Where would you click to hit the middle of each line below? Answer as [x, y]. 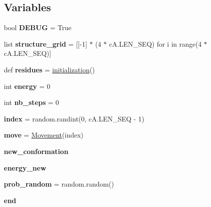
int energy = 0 [27, 86]
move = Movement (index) [44, 135]
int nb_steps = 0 [32, 102]
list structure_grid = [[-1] [46, 43]
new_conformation [36, 151]
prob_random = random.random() [59, 184]
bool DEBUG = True [38, 27]
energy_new [25, 167]
